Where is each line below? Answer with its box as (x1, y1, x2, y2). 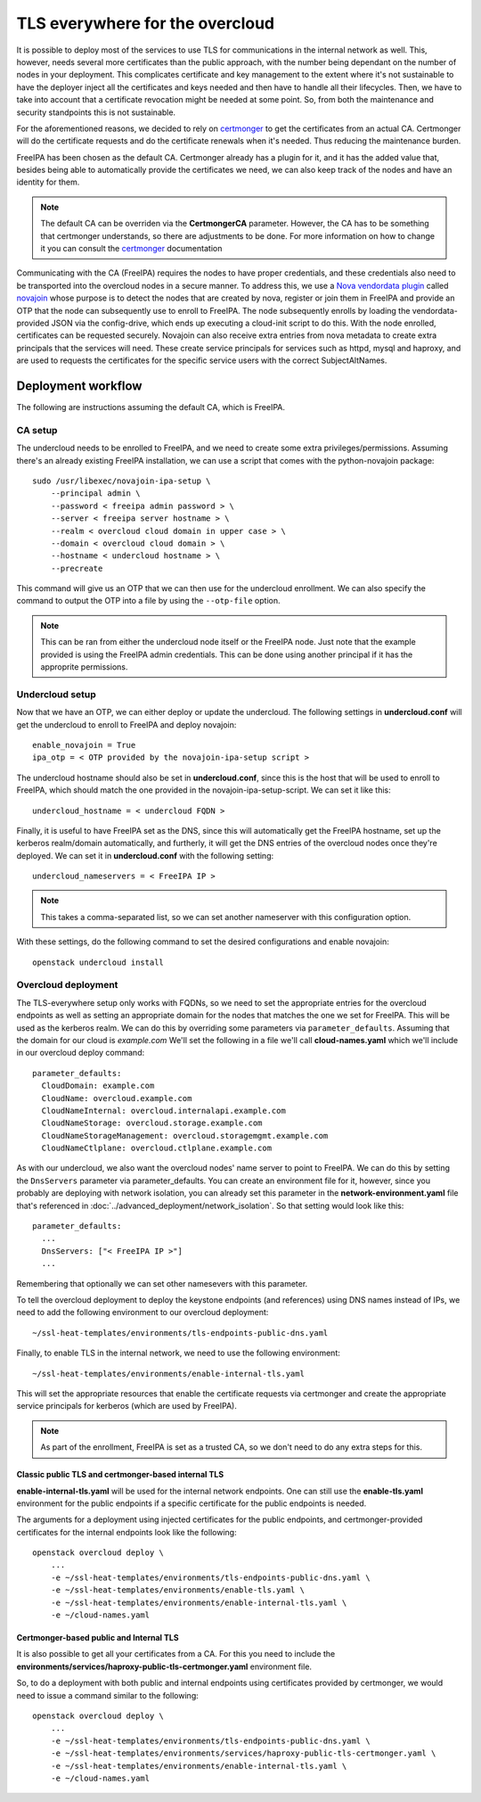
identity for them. (16, 177, 80, 187)
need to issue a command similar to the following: (16, 1690, 200, 1700)
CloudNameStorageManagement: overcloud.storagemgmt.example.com (41, 1131, 329, 1140)
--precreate (50, 563, 103, 573)
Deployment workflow (16, 378, 143, 393)
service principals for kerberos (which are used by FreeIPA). (16, 1401, 238, 1411)
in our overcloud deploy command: (16, 1048, 145, 1058)
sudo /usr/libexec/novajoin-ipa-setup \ (32, 475, 211, 486)
